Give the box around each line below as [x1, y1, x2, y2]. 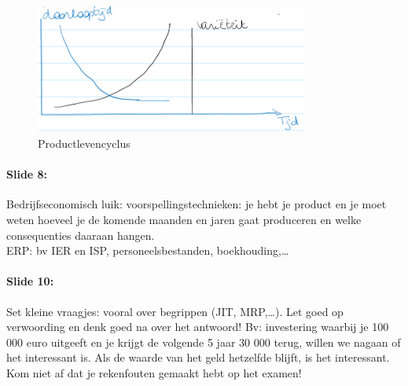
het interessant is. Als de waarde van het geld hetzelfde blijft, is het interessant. [6, 349, 390, 366]
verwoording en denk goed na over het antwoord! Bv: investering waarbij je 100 [6, 318, 389, 335]
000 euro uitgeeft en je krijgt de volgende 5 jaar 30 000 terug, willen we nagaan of [6, 333, 401, 350]
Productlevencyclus [38, 134, 130, 151]
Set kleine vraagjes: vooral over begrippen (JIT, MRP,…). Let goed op [6, 303, 344, 319]
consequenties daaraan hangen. [6, 226, 155, 243]
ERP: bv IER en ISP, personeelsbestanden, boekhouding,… [6, 242, 289, 259]
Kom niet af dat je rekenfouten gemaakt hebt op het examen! [6, 364, 302, 380]
